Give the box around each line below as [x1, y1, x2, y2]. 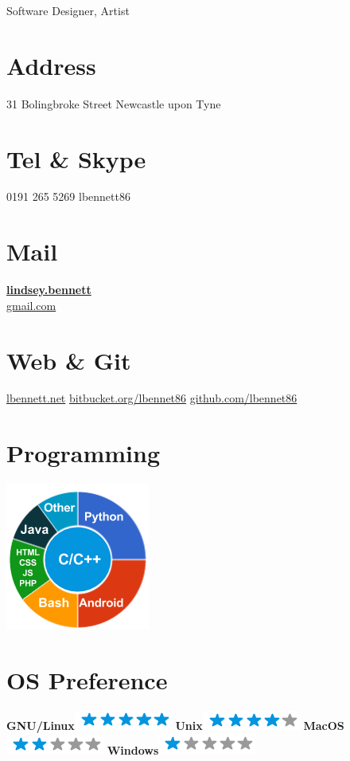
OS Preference [6, 663, 168, 696]
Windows [107, 741, 159, 758]
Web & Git [6, 343, 131, 376]
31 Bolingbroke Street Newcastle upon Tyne [6, 95, 221, 112]
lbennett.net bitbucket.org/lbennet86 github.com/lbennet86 [6, 390, 297, 406]
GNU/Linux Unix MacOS [6, 716, 344, 733]
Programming [6, 437, 160, 469]
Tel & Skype [6, 142, 146, 175]
